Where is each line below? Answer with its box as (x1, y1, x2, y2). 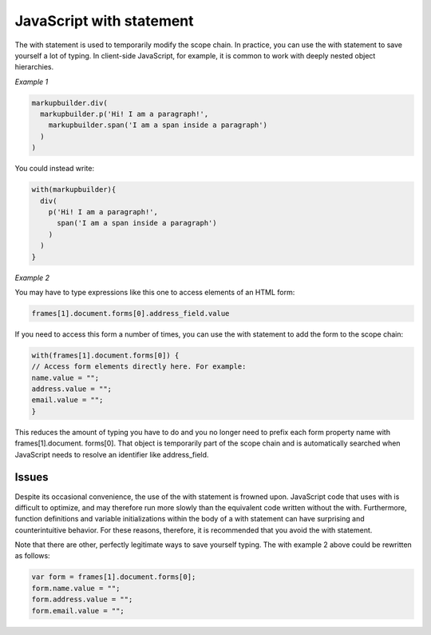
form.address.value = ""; (31, 595, 133, 604)
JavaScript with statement (14, 12, 195, 30)
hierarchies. (14, 62, 54, 72)
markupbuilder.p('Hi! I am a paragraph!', (40, 110, 209, 119)
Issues (14, 470, 49, 484)
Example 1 (14, 77, 49, 86)
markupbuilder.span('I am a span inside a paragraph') (48, 121, 267, 130)
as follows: (14, 551, 51, 561)
